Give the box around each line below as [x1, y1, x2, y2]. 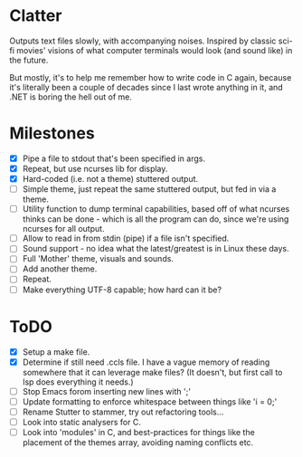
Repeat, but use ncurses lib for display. [22, 163, 168, 174]
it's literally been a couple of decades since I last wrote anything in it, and [9, 81, 283, 92]
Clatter [9, 5, 62, 26]
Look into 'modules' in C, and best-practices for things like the [22, 426, 255, 437]
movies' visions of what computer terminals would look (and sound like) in [16, 44, 293, 55]
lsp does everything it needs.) [22, 376, 134, 387]
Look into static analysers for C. [22, 416, 142, 427]
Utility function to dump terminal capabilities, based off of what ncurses [22, 204, 290, 214]
